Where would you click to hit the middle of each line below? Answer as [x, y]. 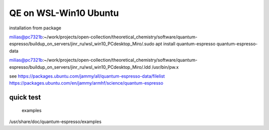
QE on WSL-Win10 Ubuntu [64, 13]
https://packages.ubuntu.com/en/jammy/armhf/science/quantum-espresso [86, 83]
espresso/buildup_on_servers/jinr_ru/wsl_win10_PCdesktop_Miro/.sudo [82, 44]
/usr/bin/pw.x [165, 67]
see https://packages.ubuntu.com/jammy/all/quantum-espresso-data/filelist [87, 76]
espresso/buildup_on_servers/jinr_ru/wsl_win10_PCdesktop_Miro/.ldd [80, 67]
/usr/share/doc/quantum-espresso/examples [55, 122]
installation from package [35, 28]
